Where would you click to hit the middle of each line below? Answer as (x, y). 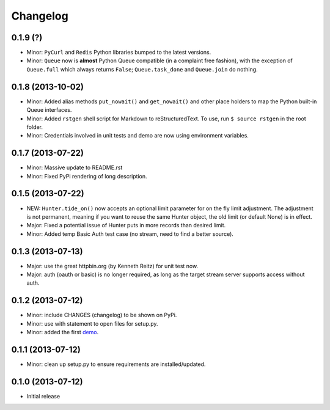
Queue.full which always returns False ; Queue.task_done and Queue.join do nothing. (142, 69)
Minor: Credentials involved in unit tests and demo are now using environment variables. (137, 136)
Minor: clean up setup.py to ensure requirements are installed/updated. (116, 364)
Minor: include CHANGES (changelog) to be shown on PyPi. (102, 315)
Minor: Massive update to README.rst (75, 167)
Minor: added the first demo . (63, 332)
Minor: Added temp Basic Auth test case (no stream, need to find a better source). (130, 234)
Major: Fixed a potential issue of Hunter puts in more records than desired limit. (126, 225)
